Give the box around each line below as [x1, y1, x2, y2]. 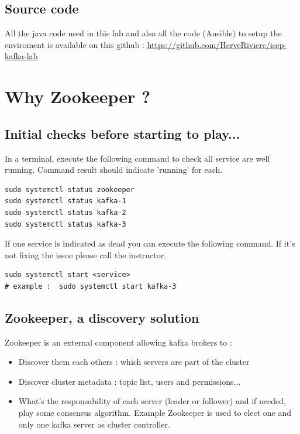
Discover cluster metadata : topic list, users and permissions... [18, 375, 241, 387]
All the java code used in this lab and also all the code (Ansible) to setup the [5, 27, 282, 39]
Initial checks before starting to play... [5, 124, 240, 142]
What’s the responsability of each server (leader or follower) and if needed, [18, 395, 286, 407]
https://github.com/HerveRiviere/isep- [147, 38, 287, 50]
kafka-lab [5, 50, 38, 62]
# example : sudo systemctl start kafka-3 [5, 282, 177, 291]
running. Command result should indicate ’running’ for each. [5, 163, 223, 176]
